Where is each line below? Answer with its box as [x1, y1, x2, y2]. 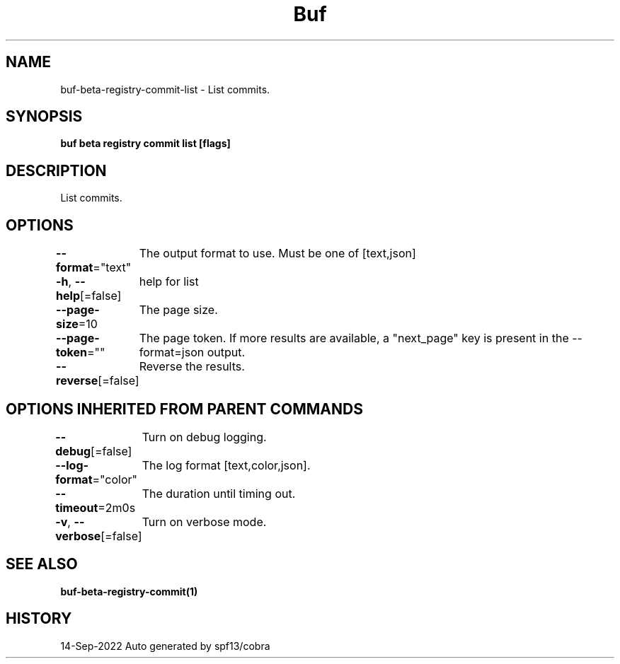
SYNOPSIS [6, 107, 83, 126]
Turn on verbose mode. [142, 514, 267, 529]
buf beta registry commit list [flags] [60, 137, 231, 150]
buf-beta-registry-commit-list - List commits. [60, 83, 270, 95]
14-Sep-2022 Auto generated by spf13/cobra [60, 639, 270, 652]
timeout [55, 500, 98, 515]
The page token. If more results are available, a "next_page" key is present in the [139, 331, 569, 346]
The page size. [139, 303, 218, 318]
